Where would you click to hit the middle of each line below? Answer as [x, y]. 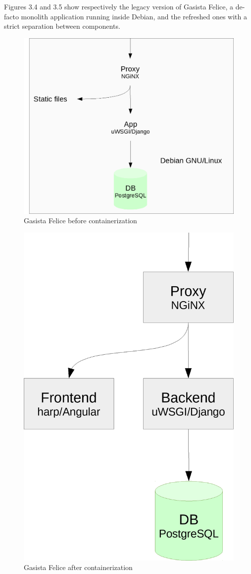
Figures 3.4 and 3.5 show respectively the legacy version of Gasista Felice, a [119, 6]
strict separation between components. [62, 26]
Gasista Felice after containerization [78, 567]
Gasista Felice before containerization [80, 221]
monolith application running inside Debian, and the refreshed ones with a [134, 16]
